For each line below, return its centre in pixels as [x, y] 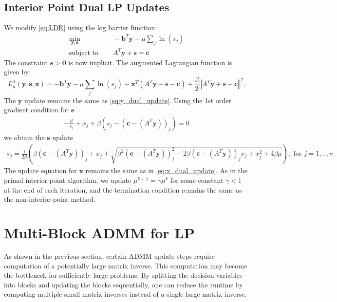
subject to [84, 53]
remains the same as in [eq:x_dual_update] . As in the [167, 170]
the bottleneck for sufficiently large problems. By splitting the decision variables [123, 275]
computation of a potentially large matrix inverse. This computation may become [126, 265]
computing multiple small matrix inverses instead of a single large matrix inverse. [125, 294]
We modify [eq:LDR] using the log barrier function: [81, 27]
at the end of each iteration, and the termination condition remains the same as [123, 189]
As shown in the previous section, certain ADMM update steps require [109, 256]
